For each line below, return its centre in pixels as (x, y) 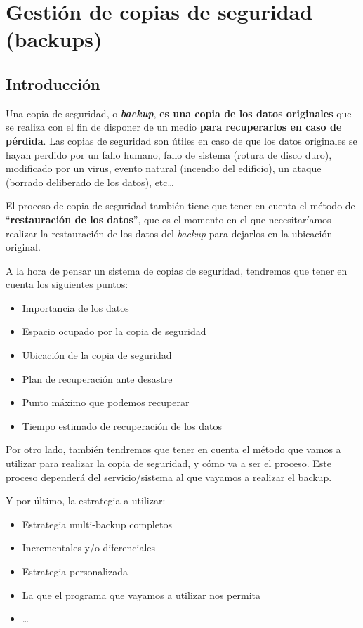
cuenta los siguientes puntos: (67, 284)
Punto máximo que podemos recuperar (106, 402)
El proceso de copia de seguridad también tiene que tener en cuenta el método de (180, 205)
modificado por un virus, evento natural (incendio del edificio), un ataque (164, 168)
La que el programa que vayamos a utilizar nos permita (141, 595)
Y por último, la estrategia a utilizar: (86, 501)
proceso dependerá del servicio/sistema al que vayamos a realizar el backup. (169, 477)
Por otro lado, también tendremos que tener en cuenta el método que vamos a (173, 449)
